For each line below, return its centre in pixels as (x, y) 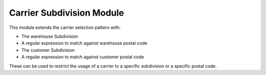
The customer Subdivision (48, 50)
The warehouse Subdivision (50, 36)
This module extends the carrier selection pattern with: (65, 27)
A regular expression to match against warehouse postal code (84, 43)
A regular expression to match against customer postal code (83, 57)
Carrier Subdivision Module (66, 13)
